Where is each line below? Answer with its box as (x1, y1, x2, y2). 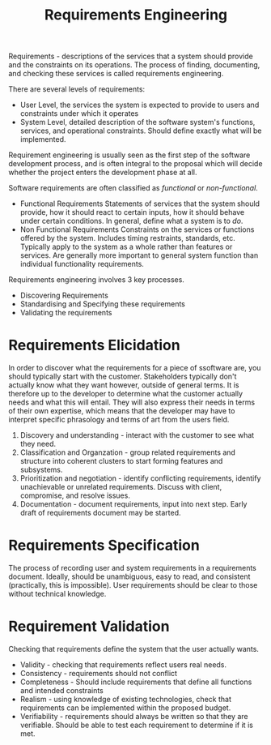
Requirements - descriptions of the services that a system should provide (8, 51, 253, 62)
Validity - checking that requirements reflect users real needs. (19, 660, 227, 670)
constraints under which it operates (19, 109, 139, 118)
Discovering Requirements (19, 290, 109, 301)
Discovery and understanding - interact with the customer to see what (19, 430, 255, 440)
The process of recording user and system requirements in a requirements (8, 563, 257, 573)
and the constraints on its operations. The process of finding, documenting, (8, 60, 260, 70)
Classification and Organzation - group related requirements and (19, 447, 236, 457)
